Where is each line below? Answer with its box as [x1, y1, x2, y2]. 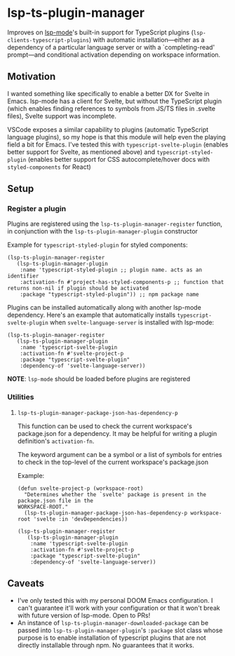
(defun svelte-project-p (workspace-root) [17, 485, 144, 492]
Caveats [7, 578, 44, 589]
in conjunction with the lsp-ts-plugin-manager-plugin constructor [7, 227, 199, 235]
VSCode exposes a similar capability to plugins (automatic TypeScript [7, 125, 209, 134]
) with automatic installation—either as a [88, 35, 205, 43]
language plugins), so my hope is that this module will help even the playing [7, 132, 226, 141]
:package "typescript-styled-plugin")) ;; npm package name [20, 291, 199, 299]
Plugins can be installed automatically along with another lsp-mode [7, 303, 201, 312]
